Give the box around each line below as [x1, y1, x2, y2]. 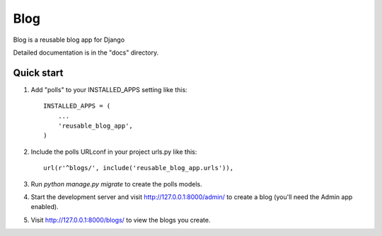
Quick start [13, 67, 64, 79]
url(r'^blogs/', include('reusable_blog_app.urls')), [43, 164, 233, 172]
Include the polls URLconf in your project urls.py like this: [30, 147, 197, 156]
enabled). [30, 203, 59, 211]
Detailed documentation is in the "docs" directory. [13, 48, 159, 57]
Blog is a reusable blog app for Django [13, 35, 125, 44]
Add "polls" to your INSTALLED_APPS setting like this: [30, 85, 187, 94]
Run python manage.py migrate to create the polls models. [30, 179, 202, 188]
